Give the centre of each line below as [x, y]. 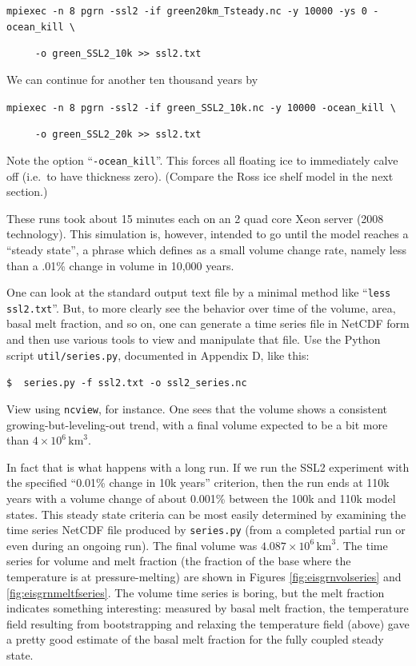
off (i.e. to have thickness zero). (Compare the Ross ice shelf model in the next [200, 175]
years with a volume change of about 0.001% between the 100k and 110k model [201, 498]
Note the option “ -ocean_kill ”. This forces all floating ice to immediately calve [202, 160]
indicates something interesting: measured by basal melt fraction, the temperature [208, 608]
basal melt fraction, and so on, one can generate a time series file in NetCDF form [208, 323]
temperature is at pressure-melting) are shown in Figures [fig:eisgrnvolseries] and [204, 576]
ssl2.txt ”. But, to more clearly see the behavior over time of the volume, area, [201, 307]
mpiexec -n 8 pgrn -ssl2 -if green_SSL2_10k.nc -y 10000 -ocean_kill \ [201, 108]
